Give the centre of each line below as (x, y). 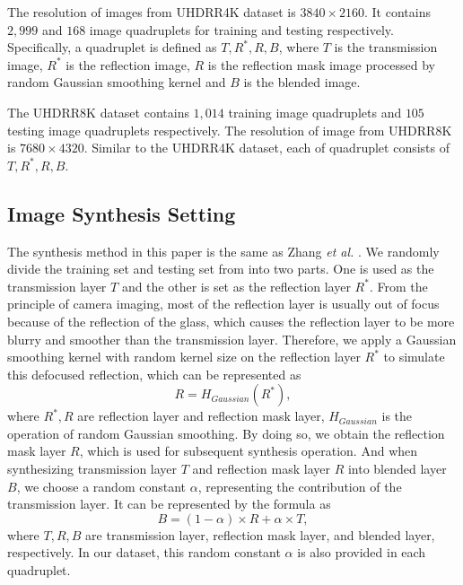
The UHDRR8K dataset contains (98, 112)
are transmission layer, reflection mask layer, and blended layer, (260, 534)
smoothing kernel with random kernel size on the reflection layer (184, 357)
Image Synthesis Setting (122, 213)
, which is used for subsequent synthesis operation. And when (249, 451)
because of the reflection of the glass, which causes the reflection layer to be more (231, 321)
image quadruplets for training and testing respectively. (241, 29)
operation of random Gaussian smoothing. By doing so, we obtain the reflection (226, 433)
